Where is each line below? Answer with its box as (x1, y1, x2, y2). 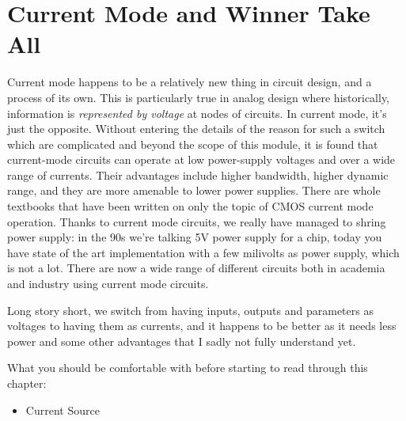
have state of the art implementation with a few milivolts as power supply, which (7, 244, 400, 260)
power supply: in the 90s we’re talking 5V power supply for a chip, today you (7, 229, 382, 245)
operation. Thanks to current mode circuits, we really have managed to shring (7, 213, 386, 229)
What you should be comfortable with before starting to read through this (7, 359, 368, 376)
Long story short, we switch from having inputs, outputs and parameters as (7, 302, 374, 318)
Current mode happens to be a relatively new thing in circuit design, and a (7, 74, 372, 90)
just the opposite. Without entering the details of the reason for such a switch (7, 120, 385, 137)
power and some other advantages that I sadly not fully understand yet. (7, 332, 356, 349)
